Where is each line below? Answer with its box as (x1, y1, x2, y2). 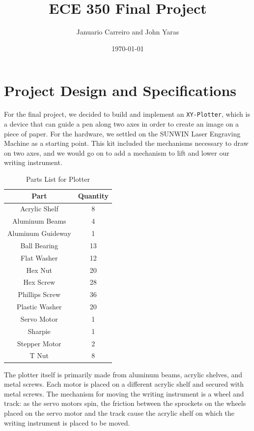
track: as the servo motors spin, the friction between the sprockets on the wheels (4, 398, 246, 408)
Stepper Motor (17, 338, 61, 348)
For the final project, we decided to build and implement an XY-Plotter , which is (4, 109, 250, 119)
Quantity (78, 191, 109, 201)
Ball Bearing (20, 240, 58, 250)
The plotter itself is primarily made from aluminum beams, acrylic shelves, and (4, 369, 243, 379)
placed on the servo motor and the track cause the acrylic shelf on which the (4, 407, 234, 418)
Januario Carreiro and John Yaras (76, 27, 179, 37)
